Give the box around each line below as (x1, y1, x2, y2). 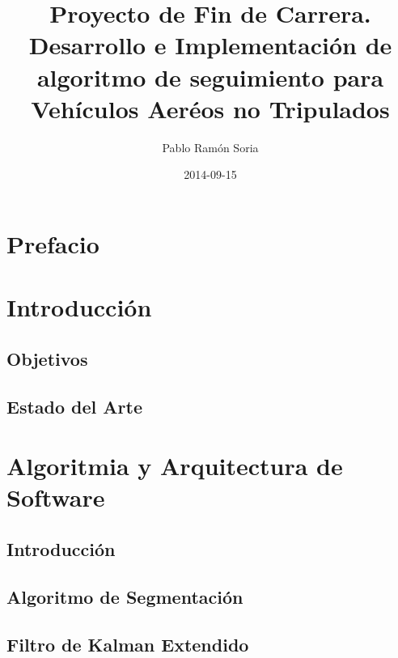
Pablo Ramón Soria (162, 138, 259, 155)
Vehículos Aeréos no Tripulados (31, 91, 390, 125)
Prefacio (6, 227, 99, 260)
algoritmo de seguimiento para (36, 60, 384, 93)
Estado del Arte (6, 393, 142, 418)
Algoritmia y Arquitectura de (6, 449, 343, 482)
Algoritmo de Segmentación (6, 584, 243, 609)
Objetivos (6, 346, 88, 371)
